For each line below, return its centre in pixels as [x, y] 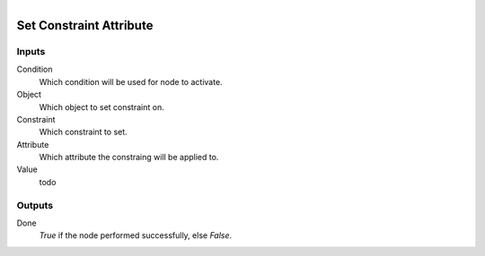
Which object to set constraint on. [102, 107]
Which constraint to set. [83, 132]
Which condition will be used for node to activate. [131, 81]
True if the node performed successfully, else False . [136, 235]
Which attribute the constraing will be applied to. [129, 158]
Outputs [35, 205]
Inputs [31, 51]
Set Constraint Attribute [85, 26]
